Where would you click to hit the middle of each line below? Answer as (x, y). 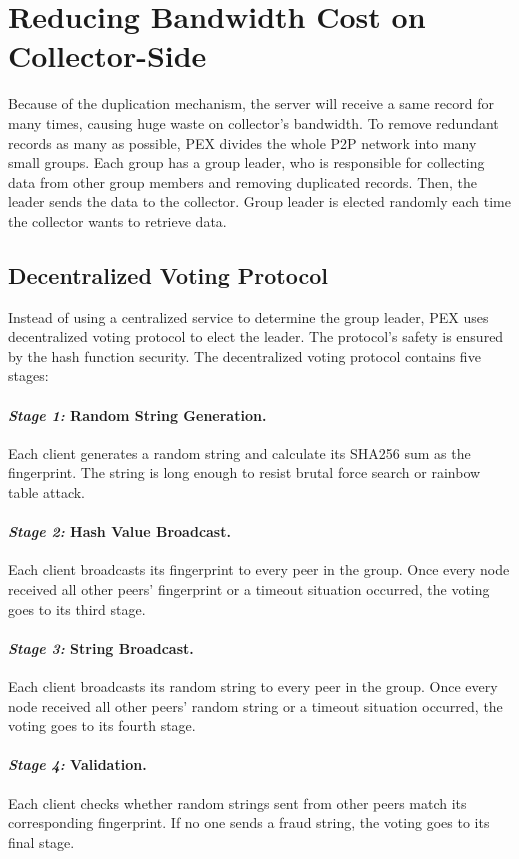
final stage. (41, 841)
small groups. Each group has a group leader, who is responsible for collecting (246, 162)
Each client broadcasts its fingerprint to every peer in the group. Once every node (259, 569)
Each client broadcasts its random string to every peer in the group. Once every (253, 686)
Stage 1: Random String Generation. (137, 414)
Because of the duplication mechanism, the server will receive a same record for (251, 103)
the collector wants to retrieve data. (117, 220)
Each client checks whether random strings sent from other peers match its (237, 802)
